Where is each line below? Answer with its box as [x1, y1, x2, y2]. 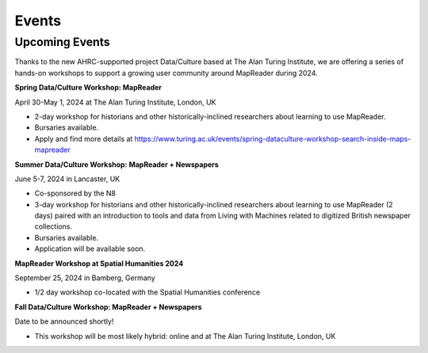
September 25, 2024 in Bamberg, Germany [14, 273, 156, 283]
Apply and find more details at [34, 134, 133, 143]
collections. [34, 222, 73, 231]
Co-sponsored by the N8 [34, 188, 117, 198]
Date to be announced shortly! [14, 317, 114, 326]
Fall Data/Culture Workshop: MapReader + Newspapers [14, 302, 202, 312]
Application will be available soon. [34, 244, 146, 253]
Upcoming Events [14, 35, 110, 49]
